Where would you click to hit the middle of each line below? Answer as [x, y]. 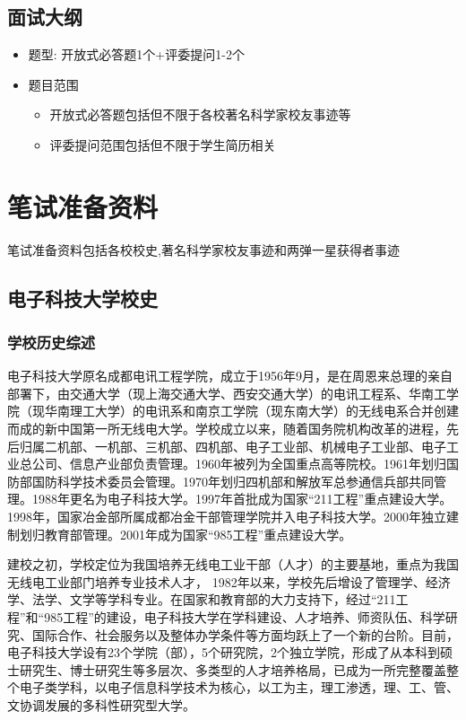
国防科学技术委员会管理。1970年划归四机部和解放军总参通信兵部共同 [233, 481]
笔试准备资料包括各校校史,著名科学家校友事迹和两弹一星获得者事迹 [203, 249]
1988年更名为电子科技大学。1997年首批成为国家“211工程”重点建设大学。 [242, 499]
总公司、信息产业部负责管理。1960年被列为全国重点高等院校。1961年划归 [233, 464]
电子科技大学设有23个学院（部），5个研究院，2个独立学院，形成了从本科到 [224, 652]
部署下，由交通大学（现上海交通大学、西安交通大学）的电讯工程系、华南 [220, 393]
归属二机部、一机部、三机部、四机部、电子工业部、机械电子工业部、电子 [233, 446]
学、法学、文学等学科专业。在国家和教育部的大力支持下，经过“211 [202, 599]
